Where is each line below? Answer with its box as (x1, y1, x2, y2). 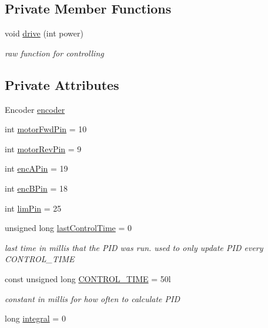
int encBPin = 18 (5, 182, 68, 194)
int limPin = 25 (5, 202, 62, 214)
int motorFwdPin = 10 (5, 123, 87, 135)
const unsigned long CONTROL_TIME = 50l (5, 272, 171, 285)
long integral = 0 (5, 312, 66, 324)
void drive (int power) (5, 27, 83, 39)
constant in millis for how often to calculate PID (5, 292, 180, 304)
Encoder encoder (5, 103, 65, 115)
